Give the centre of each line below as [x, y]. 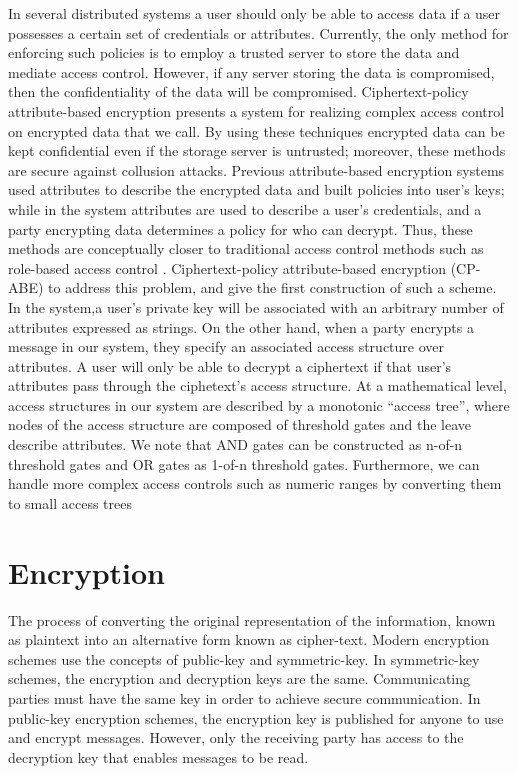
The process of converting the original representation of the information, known [252, 619]
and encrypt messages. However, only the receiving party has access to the [236, 737]
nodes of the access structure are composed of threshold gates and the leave [240, 424]
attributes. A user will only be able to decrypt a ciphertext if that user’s [230, 365]
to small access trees [70, 502]
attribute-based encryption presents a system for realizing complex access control [256, 110]
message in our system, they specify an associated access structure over [226, 346]
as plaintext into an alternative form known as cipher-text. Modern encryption [249, 639]
